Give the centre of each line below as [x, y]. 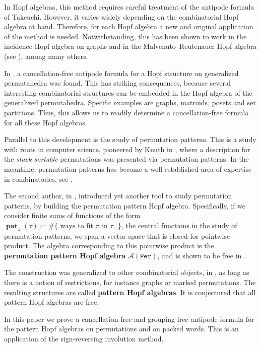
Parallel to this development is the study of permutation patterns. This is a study [130, 139]
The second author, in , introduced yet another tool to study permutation [118, 196]
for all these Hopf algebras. [46, 122]
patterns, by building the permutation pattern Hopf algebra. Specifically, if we [125, 205]
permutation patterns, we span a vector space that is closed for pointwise [117, 235]
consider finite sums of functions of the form [72, 215]
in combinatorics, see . [38, 179]
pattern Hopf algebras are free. [52, 302]
